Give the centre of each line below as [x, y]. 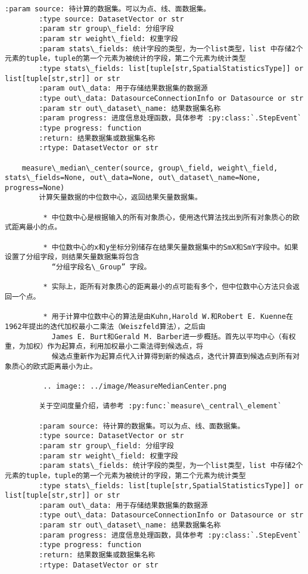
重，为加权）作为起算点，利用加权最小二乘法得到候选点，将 [104, 347]
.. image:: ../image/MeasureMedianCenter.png [135, 386]
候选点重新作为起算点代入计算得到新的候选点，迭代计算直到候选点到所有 [172, 356]
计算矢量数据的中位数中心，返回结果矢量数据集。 [120, 198]
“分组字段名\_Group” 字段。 [101, 267]
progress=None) [35, 187]
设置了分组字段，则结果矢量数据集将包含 [72, 257]
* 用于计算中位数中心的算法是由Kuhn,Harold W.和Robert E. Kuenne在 [168, 317]
